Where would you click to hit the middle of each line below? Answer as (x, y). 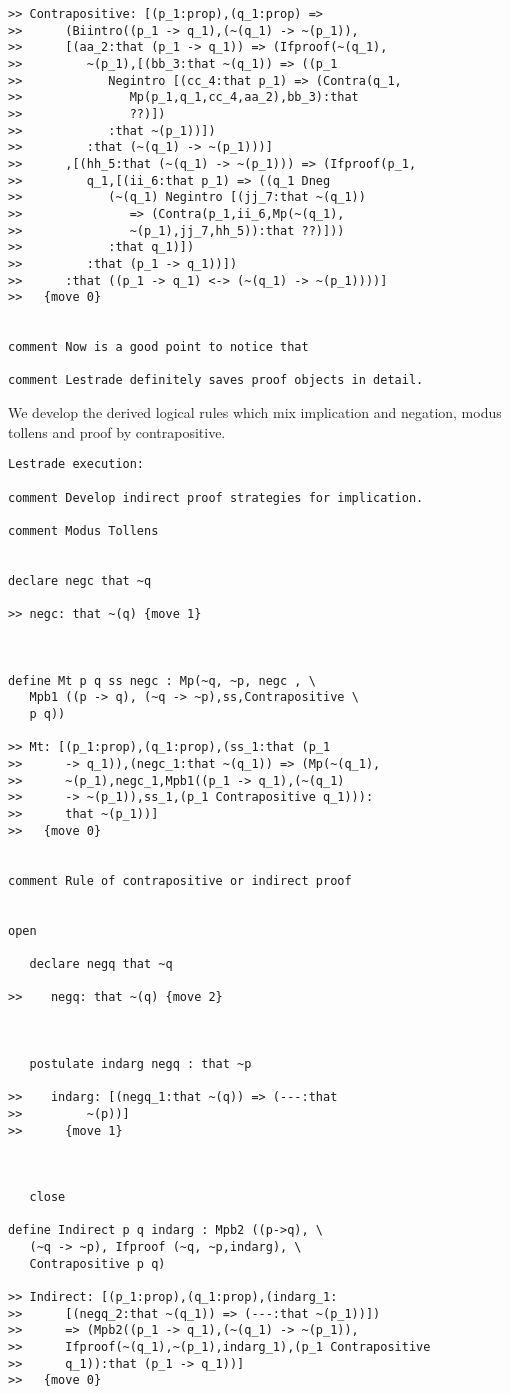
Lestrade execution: (76, 464)
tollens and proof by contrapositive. (117, 431)
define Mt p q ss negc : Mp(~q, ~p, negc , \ (162, 680)
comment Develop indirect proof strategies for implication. (216, 497)
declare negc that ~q (80, 580)
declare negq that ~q (101, 963)
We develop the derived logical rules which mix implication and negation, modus (255, 412)
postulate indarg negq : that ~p (140, 1063)
